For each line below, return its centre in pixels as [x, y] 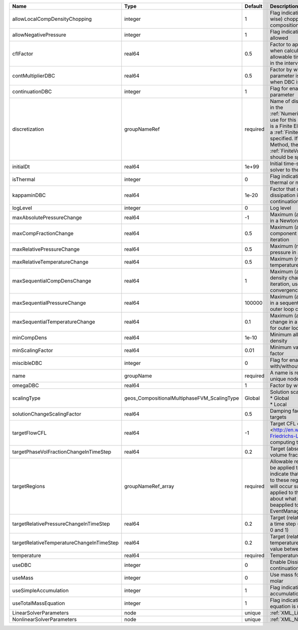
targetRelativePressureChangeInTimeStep [61, 524]
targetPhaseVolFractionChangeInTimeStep [62, 452]
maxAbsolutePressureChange [47, 217]
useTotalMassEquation [38, 603]
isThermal [24, 179]
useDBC [22, 565]
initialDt [21, 167]
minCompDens [30, 338]
